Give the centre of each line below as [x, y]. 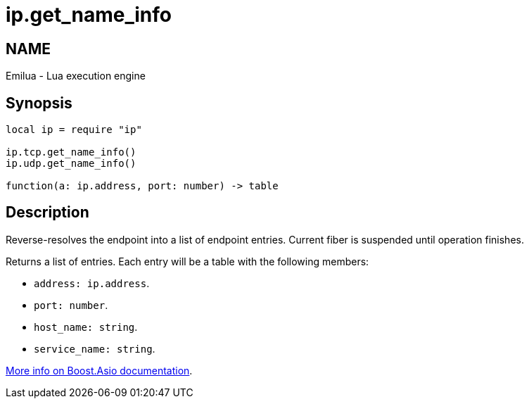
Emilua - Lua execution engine [76, 76]
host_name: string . [86, 327]
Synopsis [39, 103]
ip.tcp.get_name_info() [71, 152]
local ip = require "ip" [74, 130]
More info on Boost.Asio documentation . [99, 370]
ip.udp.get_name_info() [71, 164]
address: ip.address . [92, 283]
